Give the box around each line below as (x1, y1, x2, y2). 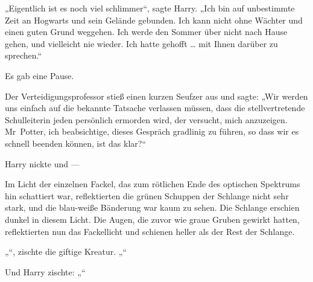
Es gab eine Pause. (5, 69, 74, 82)
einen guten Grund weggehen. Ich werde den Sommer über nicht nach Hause (5, 25, 288, 38)
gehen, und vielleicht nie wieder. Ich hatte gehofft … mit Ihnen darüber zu (5, 37, 278, 50)
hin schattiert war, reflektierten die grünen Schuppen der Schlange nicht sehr (5, 189, 289, 202)
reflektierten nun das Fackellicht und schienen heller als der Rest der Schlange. (5, 225, 295, 237)
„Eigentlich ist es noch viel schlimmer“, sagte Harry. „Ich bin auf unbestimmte (5, 2, 295, 14)
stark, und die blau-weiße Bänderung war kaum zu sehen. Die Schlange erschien (5, 201, 300, 214)
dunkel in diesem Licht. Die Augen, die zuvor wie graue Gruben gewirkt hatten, (5, 213, 300, 225)
